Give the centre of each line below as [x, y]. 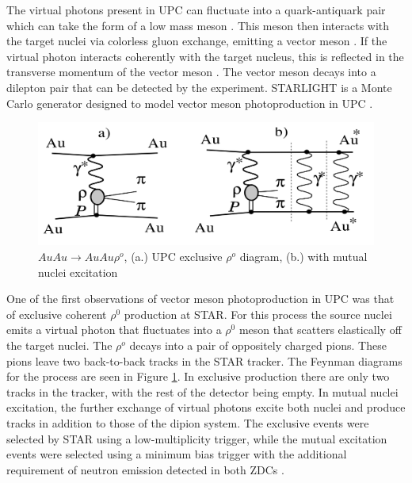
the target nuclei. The [59, 345]
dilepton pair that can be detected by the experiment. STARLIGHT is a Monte [199, 87]
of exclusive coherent [57, 314]
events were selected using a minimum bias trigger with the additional [177, 454]
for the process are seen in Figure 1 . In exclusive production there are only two [198, 376]
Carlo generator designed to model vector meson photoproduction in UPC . [190, 103]
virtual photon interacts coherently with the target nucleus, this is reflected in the [205, 56]
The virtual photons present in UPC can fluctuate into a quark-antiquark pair [196, 10]
